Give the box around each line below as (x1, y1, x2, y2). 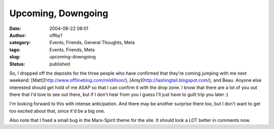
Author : (9, 32, 26, 38)
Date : (9, 25, 21, 31)
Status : (9, 61, 25, 67)
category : (9, 40, 31, 46)
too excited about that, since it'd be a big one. (9, 108, 106, 114)
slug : (9, 54, 20, 60)
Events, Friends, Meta (49, 46, 95, 53)
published (49, 61, 71, 67)
